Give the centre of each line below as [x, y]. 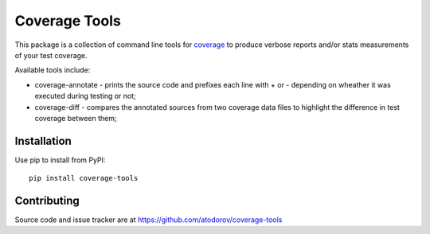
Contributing [47, 201]
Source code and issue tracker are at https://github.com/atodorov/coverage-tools [149, 220]
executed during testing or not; [86, 96]
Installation [43, 140]
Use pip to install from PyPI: [60, 160]
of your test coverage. [51, 55]
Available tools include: [53, 70]
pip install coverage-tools [84, 178]
